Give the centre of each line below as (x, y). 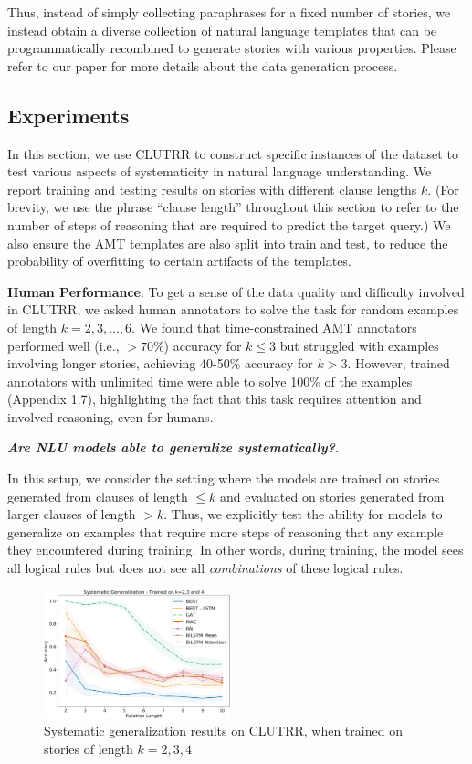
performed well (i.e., (63, 345)
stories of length (89, 748)
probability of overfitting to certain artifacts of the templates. (179, 261)
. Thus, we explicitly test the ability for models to (303, 514)
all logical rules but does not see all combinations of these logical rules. (205, 568)
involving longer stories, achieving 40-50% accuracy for (160, 363)
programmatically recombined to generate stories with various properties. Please (232, 48)
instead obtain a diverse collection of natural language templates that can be (222, 30)
